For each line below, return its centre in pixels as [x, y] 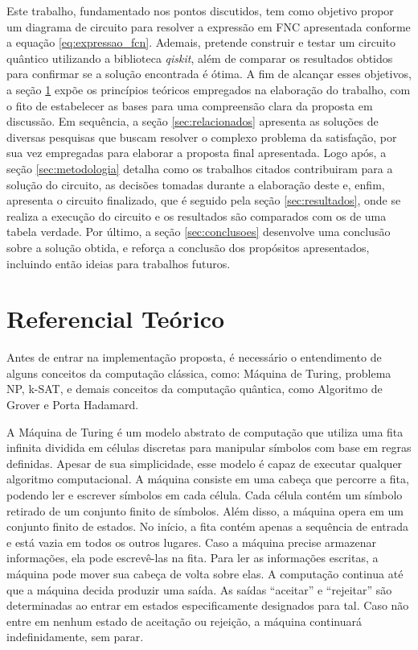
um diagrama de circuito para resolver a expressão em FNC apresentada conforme [209, 26]
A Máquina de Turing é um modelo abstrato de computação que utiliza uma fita [205, 431]
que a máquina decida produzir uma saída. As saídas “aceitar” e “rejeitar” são [199, 589]
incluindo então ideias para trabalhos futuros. [119, 263]
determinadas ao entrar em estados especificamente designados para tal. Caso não [208, 605]
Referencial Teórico [116, 319]
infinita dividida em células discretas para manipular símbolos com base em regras [209, 447]
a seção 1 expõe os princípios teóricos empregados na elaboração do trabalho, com [209, 89]
